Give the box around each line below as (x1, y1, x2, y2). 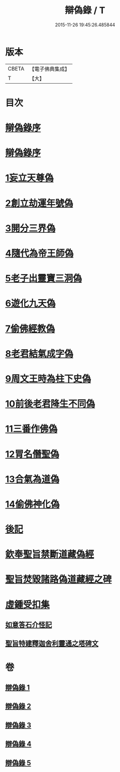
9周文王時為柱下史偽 (5, 373, 91, 384)
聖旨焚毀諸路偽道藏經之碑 (5, 574, 112, 585)
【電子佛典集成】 (29, 65, 70, 72)
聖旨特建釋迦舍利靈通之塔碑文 (5, 639, 99, 648)
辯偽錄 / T (65, 5, 105, 16)
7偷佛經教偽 (5, 323, 55, 335)
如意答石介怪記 (5, 620, 52, 629)
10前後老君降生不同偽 (5, 398, 95, 410)
